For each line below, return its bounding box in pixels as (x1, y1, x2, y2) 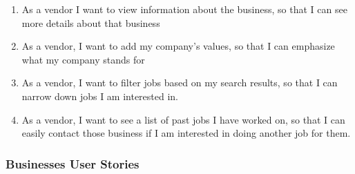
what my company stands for (21, 52, 145, 66)
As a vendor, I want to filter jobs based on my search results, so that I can (21, 75, 338, 90)
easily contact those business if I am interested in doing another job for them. (21, 126, 351, 140)
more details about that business (21, 15, 160, 30)
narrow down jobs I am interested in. (21, 88, 179, 103)
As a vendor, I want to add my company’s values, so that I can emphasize (21, 39, 335, 53)
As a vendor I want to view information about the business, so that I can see (21, 2, 347, 16)
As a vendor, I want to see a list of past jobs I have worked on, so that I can (21, 112, 345, 126)
